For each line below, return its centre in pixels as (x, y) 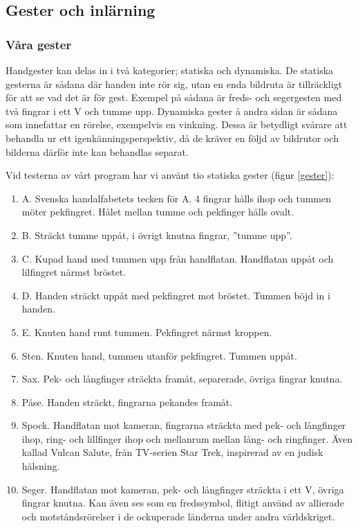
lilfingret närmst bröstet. (74, 272)
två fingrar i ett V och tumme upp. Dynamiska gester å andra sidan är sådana (172, 111)
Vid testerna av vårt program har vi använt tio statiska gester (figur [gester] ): (170, 175)
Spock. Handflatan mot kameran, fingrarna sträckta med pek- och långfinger (184, 425)
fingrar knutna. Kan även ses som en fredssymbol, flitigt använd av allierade (183, 503)
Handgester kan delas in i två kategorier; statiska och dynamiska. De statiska (170, 70)
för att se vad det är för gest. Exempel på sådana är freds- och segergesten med (174, 97)
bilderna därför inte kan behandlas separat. (97, 151)
